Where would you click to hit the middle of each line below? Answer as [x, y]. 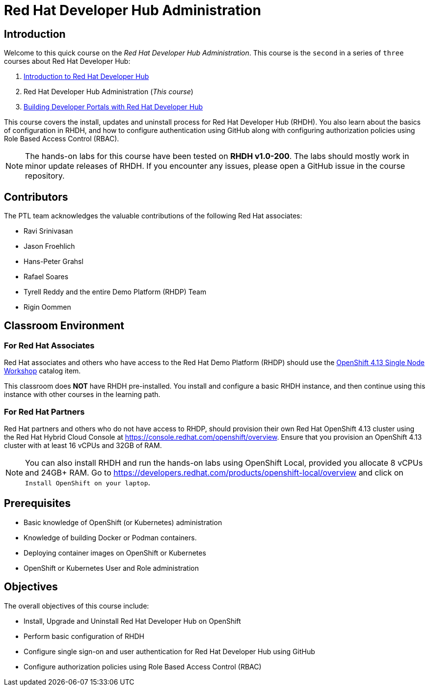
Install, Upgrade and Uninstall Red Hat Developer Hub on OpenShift [132, 621]
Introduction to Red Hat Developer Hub [86, 77]
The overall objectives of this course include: [77, 606]
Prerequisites [37, 504]
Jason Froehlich [49, 246]
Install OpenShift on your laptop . [88, 482]
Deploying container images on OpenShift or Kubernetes [115, 553]
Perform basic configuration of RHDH [84, 636]
